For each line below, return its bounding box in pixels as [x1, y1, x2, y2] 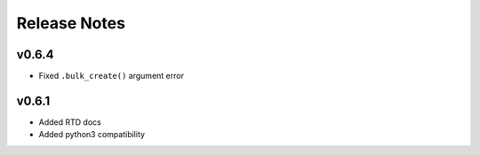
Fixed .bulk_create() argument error [38, 71, 184, 81]
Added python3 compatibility [38, 129, 146, 140]
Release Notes [16, 13, 126, 33]
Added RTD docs [38, 116, 101, 128]
